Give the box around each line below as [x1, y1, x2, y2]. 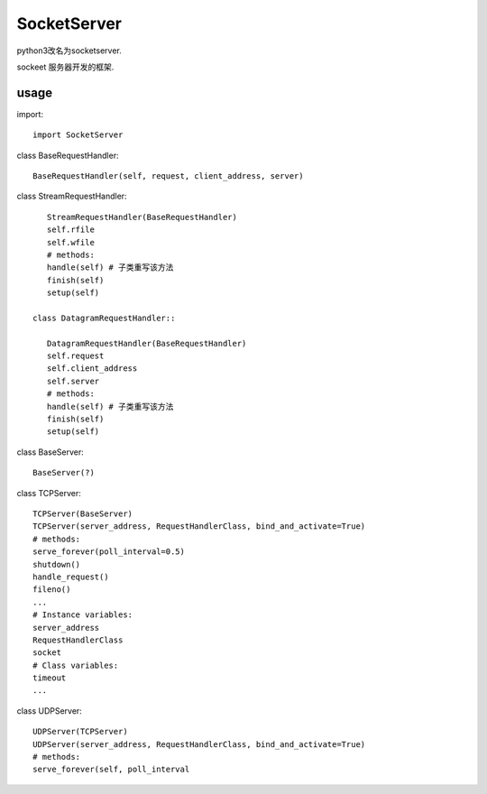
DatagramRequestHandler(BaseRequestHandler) [46, 338, 247, 348]
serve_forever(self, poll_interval [32, 764, 190, 775]
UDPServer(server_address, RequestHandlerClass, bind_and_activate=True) [32, 739, 366, 749]
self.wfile [46, 237, 95, 247]
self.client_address [46, 364, 138, 374]
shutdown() [32, 559, 81, 569]
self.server [46, 375, 100, 386]
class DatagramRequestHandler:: [32, 312, 176, 323]
